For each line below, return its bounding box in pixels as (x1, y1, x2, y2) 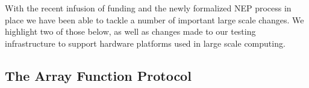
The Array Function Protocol (5, 66, 192, 84)
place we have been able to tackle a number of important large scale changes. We (5, 13, 304, 26)
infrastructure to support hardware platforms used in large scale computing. (5, 37, 286, 49)
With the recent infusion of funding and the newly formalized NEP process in (5, 2, 292, 14)
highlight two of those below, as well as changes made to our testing (5, 25, 256, 38)
